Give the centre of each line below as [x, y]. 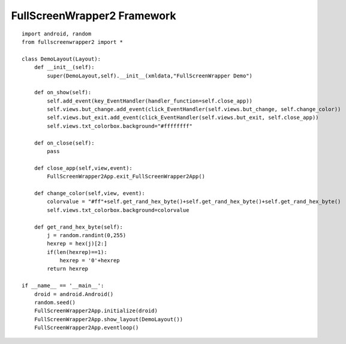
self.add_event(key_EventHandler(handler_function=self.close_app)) [150, 101]
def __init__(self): [64, 67]
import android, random [57, 34]
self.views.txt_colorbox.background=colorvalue [118, 210]
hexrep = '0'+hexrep [90, 261]
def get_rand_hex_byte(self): [78, 227]
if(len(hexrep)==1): [77, 252]
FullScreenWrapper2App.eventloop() [86, 328]
